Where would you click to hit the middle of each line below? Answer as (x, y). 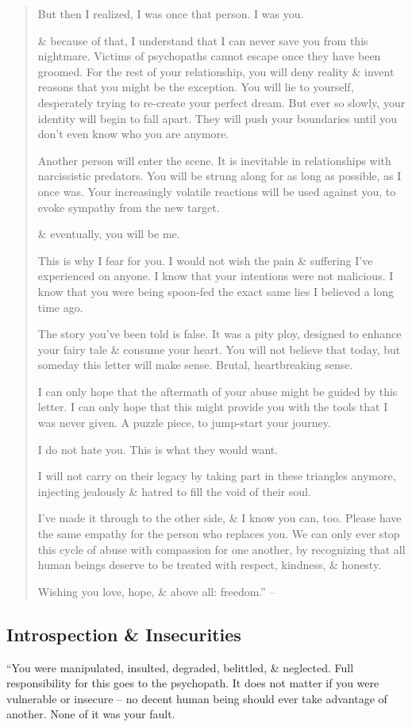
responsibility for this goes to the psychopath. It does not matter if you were (193, 683)
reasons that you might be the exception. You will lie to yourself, (196, 87)
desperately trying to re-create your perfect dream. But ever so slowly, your (221, 102)
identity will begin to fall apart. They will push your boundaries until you (218, 118)
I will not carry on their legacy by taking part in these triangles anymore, (217, 476)
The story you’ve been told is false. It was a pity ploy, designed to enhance (219, 334)
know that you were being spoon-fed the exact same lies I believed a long (216, 291)
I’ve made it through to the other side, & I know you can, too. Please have (219, 518)
